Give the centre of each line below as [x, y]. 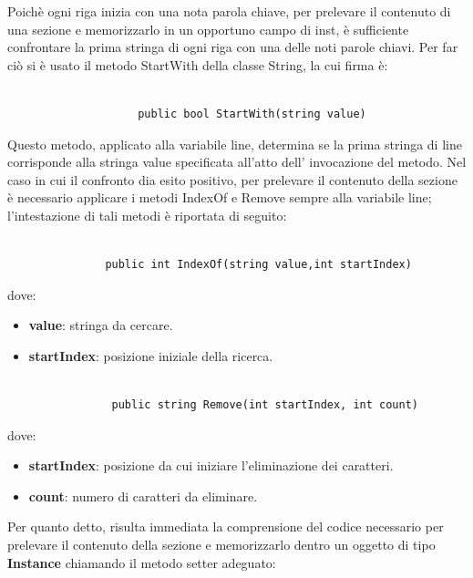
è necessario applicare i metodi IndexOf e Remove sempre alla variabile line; [220, 197]
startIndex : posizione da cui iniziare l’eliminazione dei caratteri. [211, 465]
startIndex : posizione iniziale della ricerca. [151, 355]
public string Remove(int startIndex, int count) [265, 405]
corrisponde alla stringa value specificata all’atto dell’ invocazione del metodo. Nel [237, 162]
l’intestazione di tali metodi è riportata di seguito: [147, 215]
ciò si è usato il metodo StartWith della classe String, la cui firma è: [198, 64]
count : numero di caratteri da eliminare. [143, 495]
